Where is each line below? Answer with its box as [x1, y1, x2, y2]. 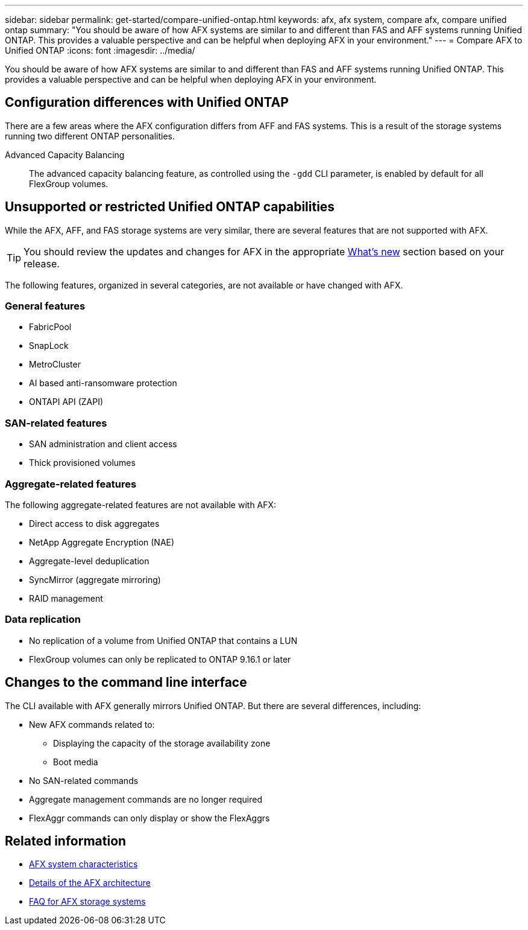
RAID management [29, 593, 103, 604]
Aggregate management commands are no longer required [29, 794, 263, 804]
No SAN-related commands [29, 775, 139, 786]
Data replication [5, 613, 81, 626]
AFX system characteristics [29, 859, 138, 870]
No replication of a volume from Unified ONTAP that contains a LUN [29, 635, 298, 646]
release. [24, 257, 60, 270]
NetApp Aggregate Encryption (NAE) [29, 537, 175, 547]
